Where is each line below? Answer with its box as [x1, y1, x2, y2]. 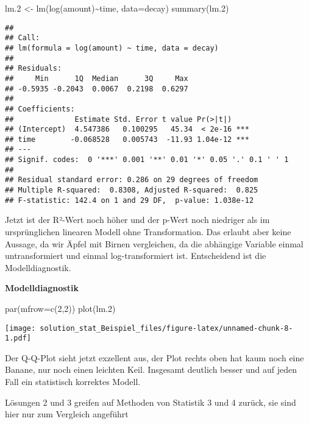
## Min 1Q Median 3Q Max [5, 74, 188, 83]
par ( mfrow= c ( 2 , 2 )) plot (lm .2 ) [5, 302, 116, 314]
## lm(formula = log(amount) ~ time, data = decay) [5, 43, 219, 52]
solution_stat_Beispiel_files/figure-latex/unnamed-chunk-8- [40, 323, 293, 333]
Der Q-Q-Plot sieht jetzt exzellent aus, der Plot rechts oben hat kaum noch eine [5, 351, 304, 364]
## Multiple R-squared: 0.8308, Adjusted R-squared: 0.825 [5, 186, 258, 195]
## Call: [5, 34, 40, 43]
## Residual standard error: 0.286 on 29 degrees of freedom [5, 175, 258, 185]
